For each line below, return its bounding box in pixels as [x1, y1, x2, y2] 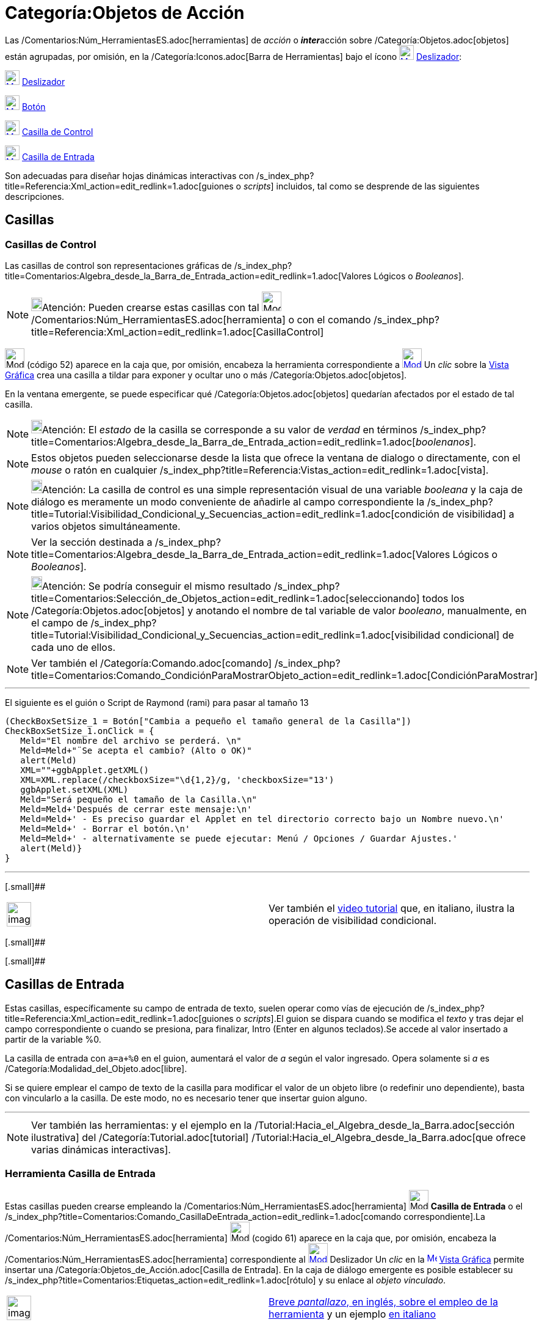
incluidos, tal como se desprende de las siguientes [276, 180, 480, 191]
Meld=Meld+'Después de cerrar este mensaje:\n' [20, 804, 252, 814]
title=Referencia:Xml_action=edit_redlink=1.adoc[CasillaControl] [31, 325, 324, 338]
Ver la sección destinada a [31, 535, 153, 548]
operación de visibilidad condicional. [269, 914, 436, 927]
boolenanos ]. [415, 435, 477, 448]
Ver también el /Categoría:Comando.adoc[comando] [31, 656, 272, 669]
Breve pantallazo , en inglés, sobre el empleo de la [269, 1295, 498, 1308]
